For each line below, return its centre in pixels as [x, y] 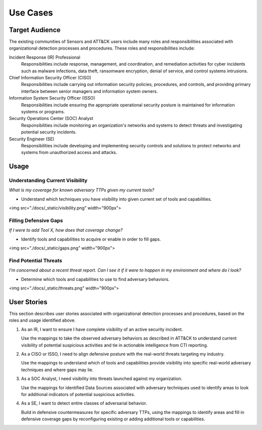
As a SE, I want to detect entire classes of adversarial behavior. [84, 403]
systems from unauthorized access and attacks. [69, 153]
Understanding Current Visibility [48, 181]
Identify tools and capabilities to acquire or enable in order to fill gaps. [91, 239]
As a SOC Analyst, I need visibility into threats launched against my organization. [102, 378]
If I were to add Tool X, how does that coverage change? [66, 230]
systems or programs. [43, 111]
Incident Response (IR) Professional [45, 57]
